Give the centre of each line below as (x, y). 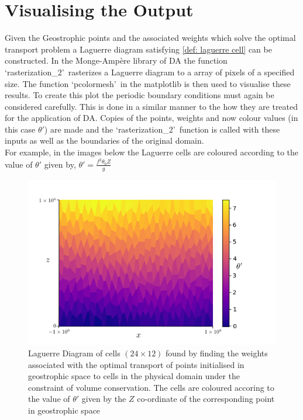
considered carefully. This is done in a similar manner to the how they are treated (151, 106)
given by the (104, 399)
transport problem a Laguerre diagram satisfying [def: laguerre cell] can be (138, 49)
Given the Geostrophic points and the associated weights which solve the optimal (150, 38)
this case (20, 129)
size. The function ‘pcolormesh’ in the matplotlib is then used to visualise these (148, 83)
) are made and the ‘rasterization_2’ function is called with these (162, 129)
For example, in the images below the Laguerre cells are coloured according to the (152, 152)
